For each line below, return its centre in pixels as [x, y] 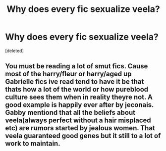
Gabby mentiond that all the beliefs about [70, 113]
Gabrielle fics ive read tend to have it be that [75, 82]
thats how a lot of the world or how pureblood [77, 89]
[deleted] [14, 50]
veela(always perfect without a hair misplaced [78, 121]
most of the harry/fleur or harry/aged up [68, 74]
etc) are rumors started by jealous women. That [80, 128]
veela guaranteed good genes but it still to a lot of [83, 136]
